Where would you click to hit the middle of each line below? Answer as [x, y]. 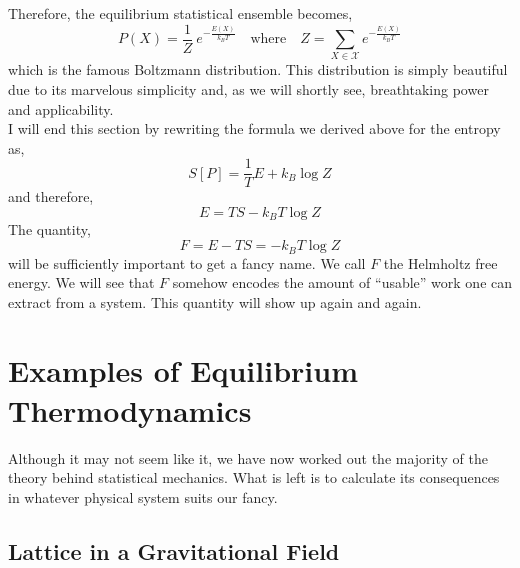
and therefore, [51, 196]
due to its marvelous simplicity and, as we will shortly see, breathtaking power [248, 88]
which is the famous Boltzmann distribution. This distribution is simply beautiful [258, 69]
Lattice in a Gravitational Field [174, 550]
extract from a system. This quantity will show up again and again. [215, 301]
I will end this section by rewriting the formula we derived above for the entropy [254, 128]
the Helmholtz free [440, 262]
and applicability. [61, 108]
